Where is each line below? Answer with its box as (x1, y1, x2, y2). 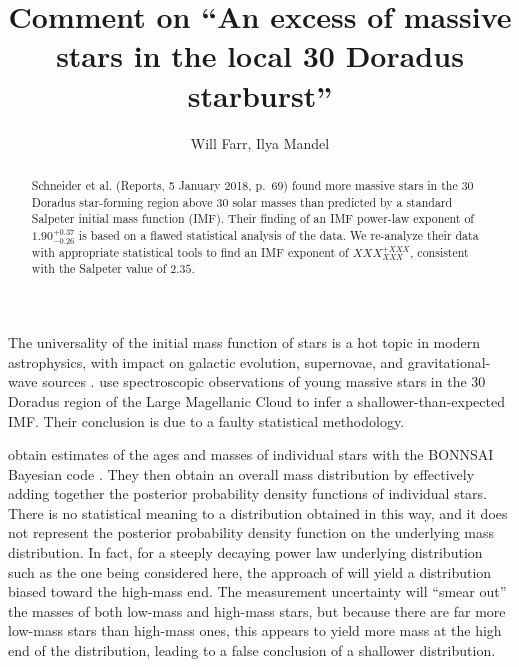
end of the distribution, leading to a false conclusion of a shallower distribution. (8, 640, 496, 661)
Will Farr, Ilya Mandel (190, 132, 330, 153)
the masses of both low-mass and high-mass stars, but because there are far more (8, 600, 506, 621)
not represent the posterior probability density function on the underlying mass (8, 522, 495, 543)
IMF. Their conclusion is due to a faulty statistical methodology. (8, 410, 405, 431)
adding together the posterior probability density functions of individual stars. (8, 483, 488, 504)
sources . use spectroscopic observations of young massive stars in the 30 (42, 371, 486, 392)
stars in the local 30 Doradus (56, 35, 464, 76)
